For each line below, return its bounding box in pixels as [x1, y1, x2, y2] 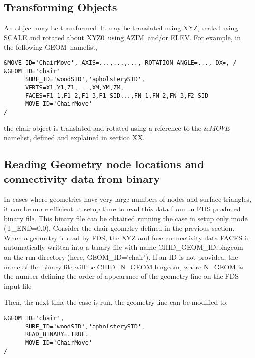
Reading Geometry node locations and [4, 156, 204, 172]
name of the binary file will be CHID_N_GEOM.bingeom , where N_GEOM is [4, 261, 243, 271]
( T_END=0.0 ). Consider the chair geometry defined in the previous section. [4, 223, 235, 233]
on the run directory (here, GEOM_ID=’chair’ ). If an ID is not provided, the [4, 251, 238, 262]
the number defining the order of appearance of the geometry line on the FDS [4, 271, 239, 281]
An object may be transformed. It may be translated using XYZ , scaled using [4, 23, 238, 33]
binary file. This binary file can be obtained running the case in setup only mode [4, 213, 248, 223]
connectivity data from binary [4, 171, 160, 186]
